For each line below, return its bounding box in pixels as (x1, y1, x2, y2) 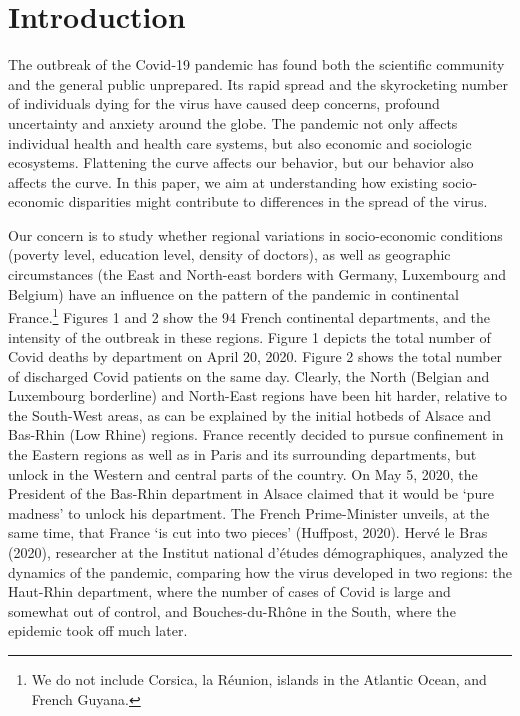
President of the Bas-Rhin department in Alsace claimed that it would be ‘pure (8, 483, 494, 504)
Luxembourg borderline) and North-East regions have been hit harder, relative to (8, 385, 508, 406)
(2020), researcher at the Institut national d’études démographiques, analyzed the (8, 542, 508, 563)
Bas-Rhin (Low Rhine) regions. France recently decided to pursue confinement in (8, 424, 504, 445)
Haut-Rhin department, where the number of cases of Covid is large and (8, 581, 451, 602)
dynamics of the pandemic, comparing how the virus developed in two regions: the (8, 561, 512, 582)
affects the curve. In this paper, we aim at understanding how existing (8, 171, 438, 192)
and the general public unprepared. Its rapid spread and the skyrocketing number (8, 73, 508, 94)
